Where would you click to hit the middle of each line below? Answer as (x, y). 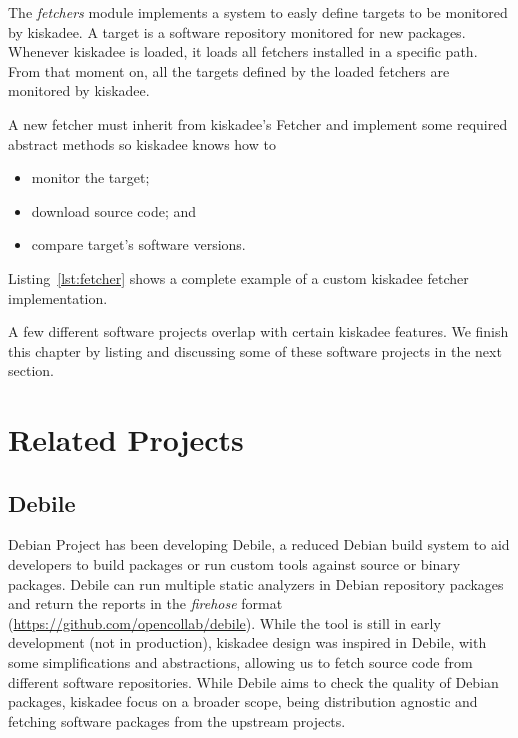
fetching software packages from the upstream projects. (177, 720)
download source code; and (114, 210)
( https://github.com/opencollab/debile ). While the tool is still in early (224, 622)
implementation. (58, 297)
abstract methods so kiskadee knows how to (142, 143)
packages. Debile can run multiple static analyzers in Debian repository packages (256, 583)
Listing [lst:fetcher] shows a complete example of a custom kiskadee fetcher (238, 277)
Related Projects (126, 439)
